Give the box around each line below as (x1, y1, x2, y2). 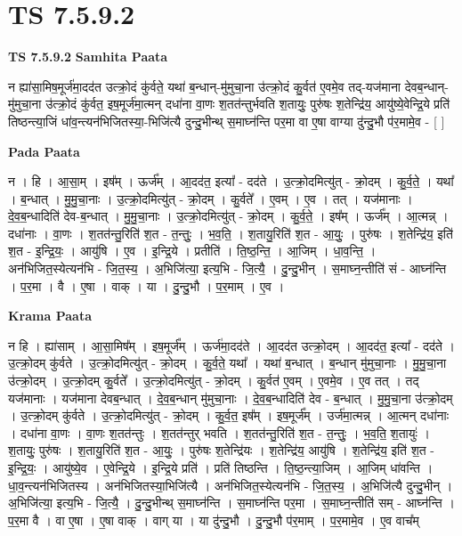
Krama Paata (8, 306, 92, 325)
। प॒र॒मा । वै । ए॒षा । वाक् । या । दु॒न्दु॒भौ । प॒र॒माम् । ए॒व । (8, 276, 285, 295)
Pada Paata (8, 142, 80, 160)
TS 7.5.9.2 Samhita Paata (8, 47, 168, 66)
